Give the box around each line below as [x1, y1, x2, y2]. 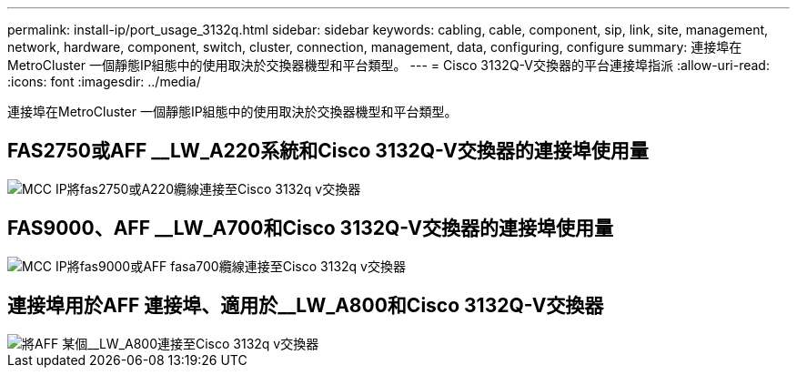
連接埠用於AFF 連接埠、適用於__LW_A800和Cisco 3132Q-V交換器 [7, 294, 604, 318]
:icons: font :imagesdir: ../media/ [7, 74, 201, 89]
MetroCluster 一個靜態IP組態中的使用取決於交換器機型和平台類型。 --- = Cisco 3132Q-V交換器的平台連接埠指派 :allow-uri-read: [7, 57, 770, 73]
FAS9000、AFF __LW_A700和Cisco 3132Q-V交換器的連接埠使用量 [7, 217, 613, 240]
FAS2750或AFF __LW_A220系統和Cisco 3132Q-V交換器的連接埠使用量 [7, 139, 649, 163]
